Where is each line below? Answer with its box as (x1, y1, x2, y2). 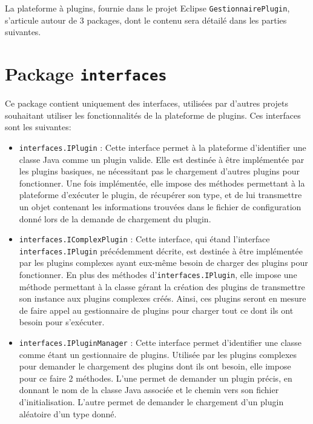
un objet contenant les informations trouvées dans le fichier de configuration (19, 200, 301, 213)
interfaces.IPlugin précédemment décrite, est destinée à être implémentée (19, 244, 303, 257)
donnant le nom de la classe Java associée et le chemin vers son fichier (19, 383, 279, 396)
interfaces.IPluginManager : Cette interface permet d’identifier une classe (19, 336, 302, 349)
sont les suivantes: (5, 121, 71, 133)
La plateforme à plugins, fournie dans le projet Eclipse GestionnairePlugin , (5, 2, 290, 14)
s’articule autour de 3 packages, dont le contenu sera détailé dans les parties (5, 13, 287, 26)
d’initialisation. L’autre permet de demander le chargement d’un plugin (19, 396, 284, 408)
